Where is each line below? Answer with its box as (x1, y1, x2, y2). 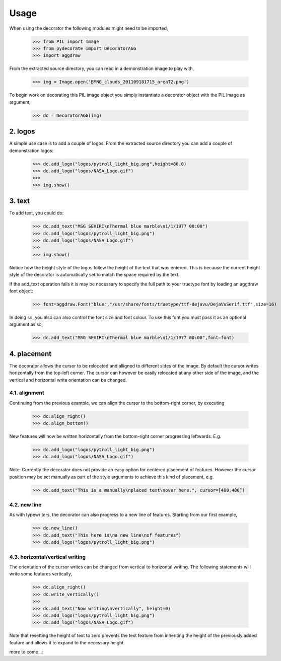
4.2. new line (9, 501, 42, 508)
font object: (9, 287, 34, 294)
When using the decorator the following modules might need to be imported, (9, 25, 168, 31)
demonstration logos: (9, 148, 54, 154)
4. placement (9, 349, 52, 358)
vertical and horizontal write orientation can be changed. (9, 377, 127, 383)
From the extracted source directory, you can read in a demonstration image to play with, (9, 65, 194, 71)
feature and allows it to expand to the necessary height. (9, 639, 125, 645)
